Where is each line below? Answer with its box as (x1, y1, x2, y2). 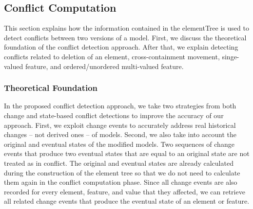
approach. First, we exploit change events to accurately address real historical (4, 120, 236, 130)
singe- (222, 51, 239, 61)
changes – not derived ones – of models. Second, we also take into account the (4, 129, 237, 139)
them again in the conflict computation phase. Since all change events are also (4, 177, 237, 187)
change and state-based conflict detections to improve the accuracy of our (4, 110, 224, 120)
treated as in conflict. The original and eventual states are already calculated (4, 157, 234, 168)
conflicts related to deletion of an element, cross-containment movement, (4, 51, 220, 61)
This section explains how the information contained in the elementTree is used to (4, 23, 249, 33)
